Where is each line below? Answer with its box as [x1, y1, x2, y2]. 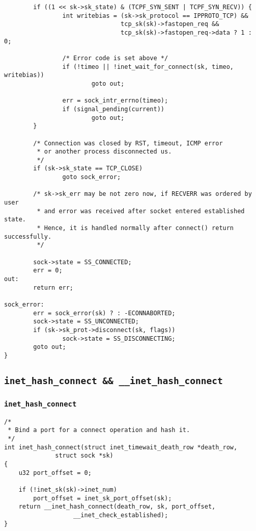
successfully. [4, 233, 52, 240]
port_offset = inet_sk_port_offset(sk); [33, 494, 172, 502]
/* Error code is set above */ [62, 54, 168, 62]
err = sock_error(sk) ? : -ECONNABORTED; [33, 309, 176, 317]
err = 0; [33, 267, 63, 274]
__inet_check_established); [73, 511, 168, 519]
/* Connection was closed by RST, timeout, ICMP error [33, 139, 223, 147]
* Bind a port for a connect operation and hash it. [8, 426, 190, 434]
